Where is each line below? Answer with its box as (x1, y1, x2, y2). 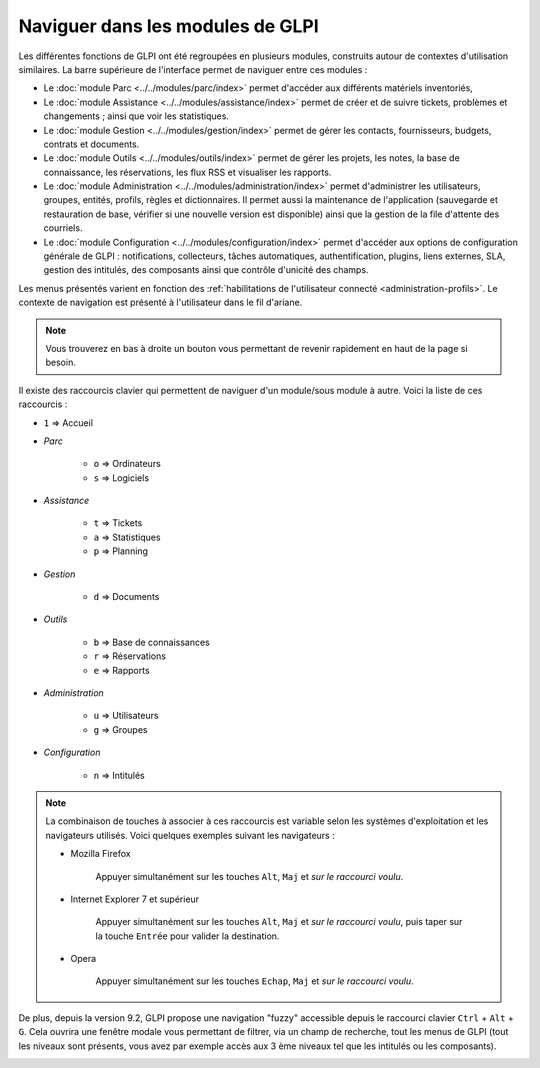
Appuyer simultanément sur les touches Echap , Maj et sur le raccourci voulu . (95, 975, 414, 987)
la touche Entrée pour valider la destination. (95, 930, 280, 942)
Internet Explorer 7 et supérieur (70, 893, 200, 905)
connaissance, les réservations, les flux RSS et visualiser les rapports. (43, 166, 332, 178)
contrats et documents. (43, 138, 140, 150)
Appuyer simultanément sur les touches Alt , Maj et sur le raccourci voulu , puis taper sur (95, 916, 463, 928)
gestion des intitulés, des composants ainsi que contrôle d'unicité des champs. (43, 264, 369, 276)
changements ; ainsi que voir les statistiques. (43, 110, 230, 122)
